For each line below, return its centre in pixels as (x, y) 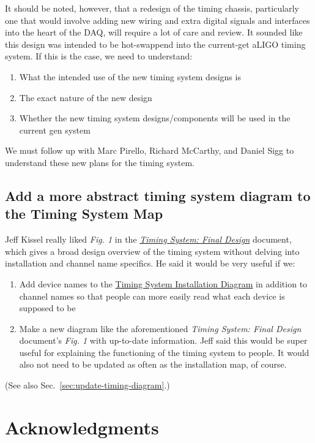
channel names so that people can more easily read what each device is (152, 296)
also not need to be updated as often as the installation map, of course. (153, 364)
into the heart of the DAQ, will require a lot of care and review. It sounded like (154, 32)
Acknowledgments (82, 427)
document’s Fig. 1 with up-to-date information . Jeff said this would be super (163, 340)
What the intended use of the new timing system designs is (130, 76)
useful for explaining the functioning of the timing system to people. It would (164, 352)
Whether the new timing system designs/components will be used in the (155, 118)
